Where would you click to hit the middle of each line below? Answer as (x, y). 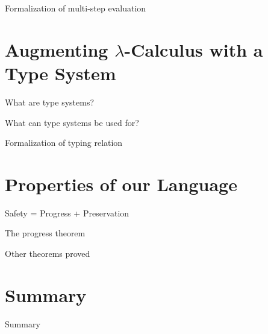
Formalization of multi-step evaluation (76, 8)
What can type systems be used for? (72, 122)
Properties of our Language (121, 184)
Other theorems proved (48, 253)
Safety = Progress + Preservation (67, 213)
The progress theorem (45, 233)
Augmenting (57, 49)
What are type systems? (50, 102)
